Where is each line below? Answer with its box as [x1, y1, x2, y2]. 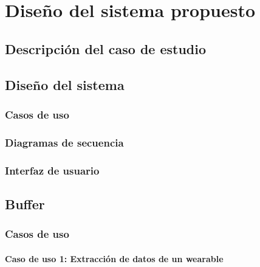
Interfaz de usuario [5, 162, 100, 178]
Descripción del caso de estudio [5, 39, 207, 58]
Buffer [5, 194, 45, 213]
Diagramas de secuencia [5, 134, 124, 150]
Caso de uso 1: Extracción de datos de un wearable [5, 252, 224, 265]
